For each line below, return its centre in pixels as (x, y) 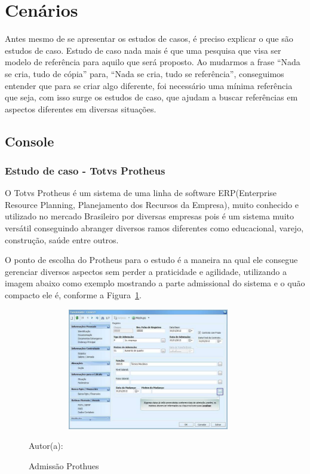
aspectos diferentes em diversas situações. (81, 108)
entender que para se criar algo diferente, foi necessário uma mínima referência (149, 85)
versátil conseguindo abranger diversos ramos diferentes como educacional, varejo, (154, 228)
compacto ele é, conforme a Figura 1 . (73, 295)
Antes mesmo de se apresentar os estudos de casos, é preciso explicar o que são (149, 39)
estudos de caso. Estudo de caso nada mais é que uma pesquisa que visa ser (143, 50)
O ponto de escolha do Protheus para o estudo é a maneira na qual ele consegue (151, 260)
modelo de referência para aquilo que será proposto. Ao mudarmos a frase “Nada (153, 62)
